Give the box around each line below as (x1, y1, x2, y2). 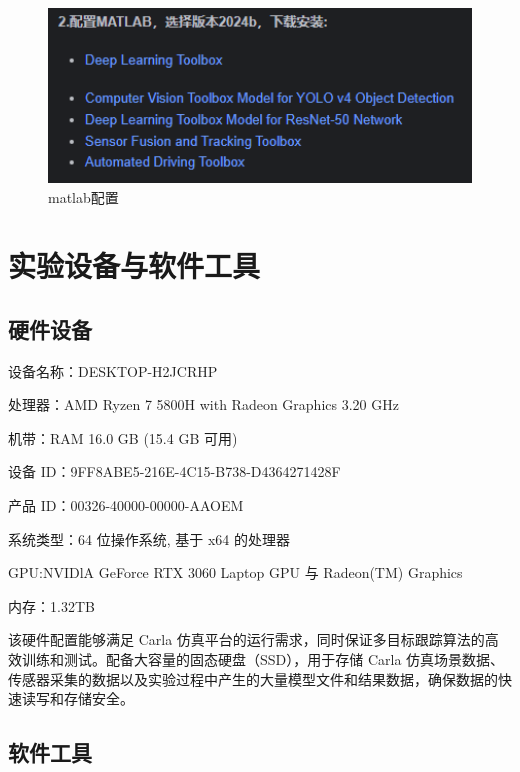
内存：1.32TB (8, 595, 95, 616)
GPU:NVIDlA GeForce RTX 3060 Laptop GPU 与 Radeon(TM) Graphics (8, 562, 463, 583)
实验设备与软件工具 (8, 245, 261, 286)
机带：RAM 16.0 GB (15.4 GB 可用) (8, 427, 238, 448)
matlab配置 (48, 186, 119, 207)
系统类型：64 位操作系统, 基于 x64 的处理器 (8, 528, 290, 549)
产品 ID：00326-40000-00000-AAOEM (8, 495, 244, 516)
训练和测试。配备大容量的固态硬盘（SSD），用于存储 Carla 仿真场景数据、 (21, 649, 505, 670)
